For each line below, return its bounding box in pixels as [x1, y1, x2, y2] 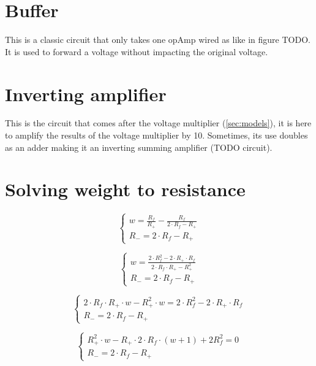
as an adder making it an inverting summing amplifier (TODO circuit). [5, 140, 273, 153]
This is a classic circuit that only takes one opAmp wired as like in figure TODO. [5, 33, 310, 46]
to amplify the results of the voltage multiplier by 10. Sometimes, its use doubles [5, 129, 308, 142]
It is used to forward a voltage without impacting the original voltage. [5, 45, 268, 58]
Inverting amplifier [5, 81, 167, 106]
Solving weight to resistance [5, 177, 246, 202]
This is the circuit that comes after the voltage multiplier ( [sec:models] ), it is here [5, 116, 312, 129]
